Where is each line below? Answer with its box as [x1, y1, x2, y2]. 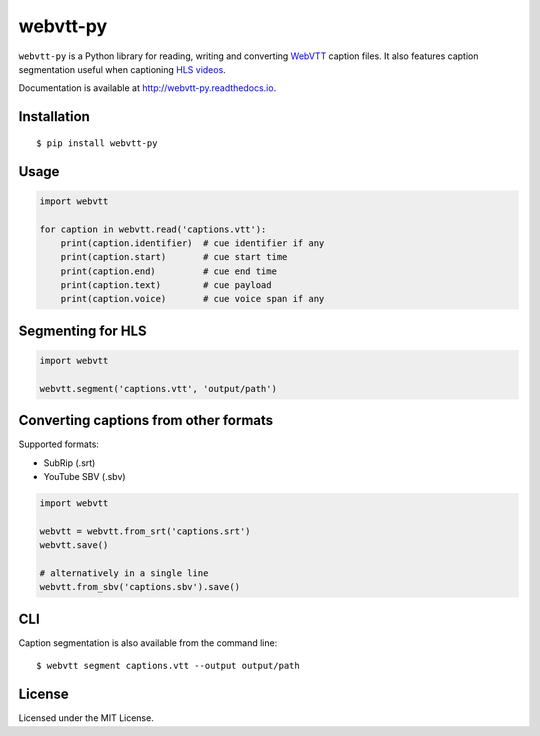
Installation [18, 108, 90, 125]
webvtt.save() [39, 540, 109, 551]
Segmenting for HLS [18, 322, 147, 339]
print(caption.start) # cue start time [60, 251, 288, 263]
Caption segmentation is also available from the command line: [18, 636, 278, 649]
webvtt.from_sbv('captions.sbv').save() [39, 581, 240, 593]
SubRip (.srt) [43, 456, 96, 469]
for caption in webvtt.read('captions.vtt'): [39, 223, 267, 235]
